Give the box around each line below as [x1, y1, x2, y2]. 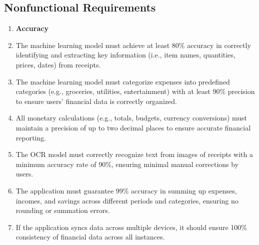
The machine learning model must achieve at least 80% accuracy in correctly [15, 39, 251, 50]
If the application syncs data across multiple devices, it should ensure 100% [15, 221, 247, 232]
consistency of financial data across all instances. [15, 231, 165, 242]
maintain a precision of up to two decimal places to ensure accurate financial [15, 122, 251, 132]
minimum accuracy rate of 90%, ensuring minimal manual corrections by [15, 158, 239, 169]
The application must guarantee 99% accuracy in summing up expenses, [15, 185, 237, 195]
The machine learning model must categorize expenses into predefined [15, 76, 230, 86]
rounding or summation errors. [15, 205, 110, 215]
